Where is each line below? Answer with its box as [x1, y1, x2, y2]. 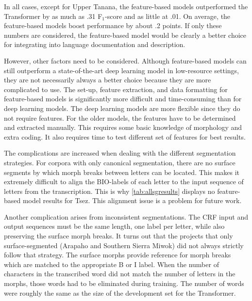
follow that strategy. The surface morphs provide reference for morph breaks [4, 250, 231, 260]
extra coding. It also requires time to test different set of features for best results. [4, 131, 246, 142]
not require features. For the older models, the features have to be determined [4, 112, 236, 123]
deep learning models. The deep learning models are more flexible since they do [4, 103, 240, 113]
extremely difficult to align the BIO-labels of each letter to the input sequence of [4, 176, 244, 187]
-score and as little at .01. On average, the [105, 11, 231, 21]
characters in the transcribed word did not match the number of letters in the [4, 269, 235, 279]
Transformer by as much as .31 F [4, 11, 102, 21]
